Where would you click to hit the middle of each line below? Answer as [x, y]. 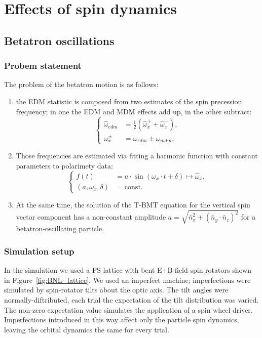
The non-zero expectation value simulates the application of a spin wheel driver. [128, 309]
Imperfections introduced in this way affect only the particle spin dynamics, [122, 320]
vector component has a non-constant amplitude [91, 217]
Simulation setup [39, 251]
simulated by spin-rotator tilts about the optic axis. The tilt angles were [116, 290]
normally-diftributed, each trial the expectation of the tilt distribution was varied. [132, 299]
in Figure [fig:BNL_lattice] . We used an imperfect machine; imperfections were [127, 280]
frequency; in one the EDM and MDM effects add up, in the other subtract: [134, 111]
